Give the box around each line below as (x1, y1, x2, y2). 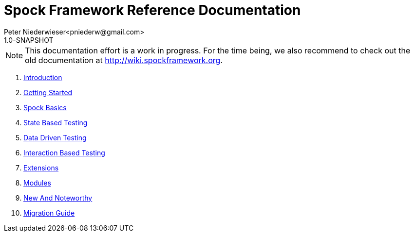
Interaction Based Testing (23, 148, 105, 157)
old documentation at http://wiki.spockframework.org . (25, 55, 223, 65)
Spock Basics (23, 103, 67, 112)
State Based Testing (23, 118, 88, 127)
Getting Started (23, 88, 73, 97)
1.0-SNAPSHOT (4, 35, 54, 44)
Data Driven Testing (23, 133, 87, 142)
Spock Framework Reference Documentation (4, 2, 301, 18)
